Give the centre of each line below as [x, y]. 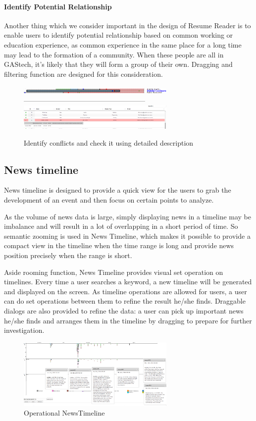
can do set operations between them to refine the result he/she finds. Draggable [125, 301]
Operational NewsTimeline [64, 413]
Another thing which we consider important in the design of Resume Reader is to [128, 25]
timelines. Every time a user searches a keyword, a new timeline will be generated [128, 282]
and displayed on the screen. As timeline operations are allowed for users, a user [126, 291]
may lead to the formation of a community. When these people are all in [114, 54]
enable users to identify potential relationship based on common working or [119, 35]
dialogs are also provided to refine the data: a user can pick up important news [124, 311]
